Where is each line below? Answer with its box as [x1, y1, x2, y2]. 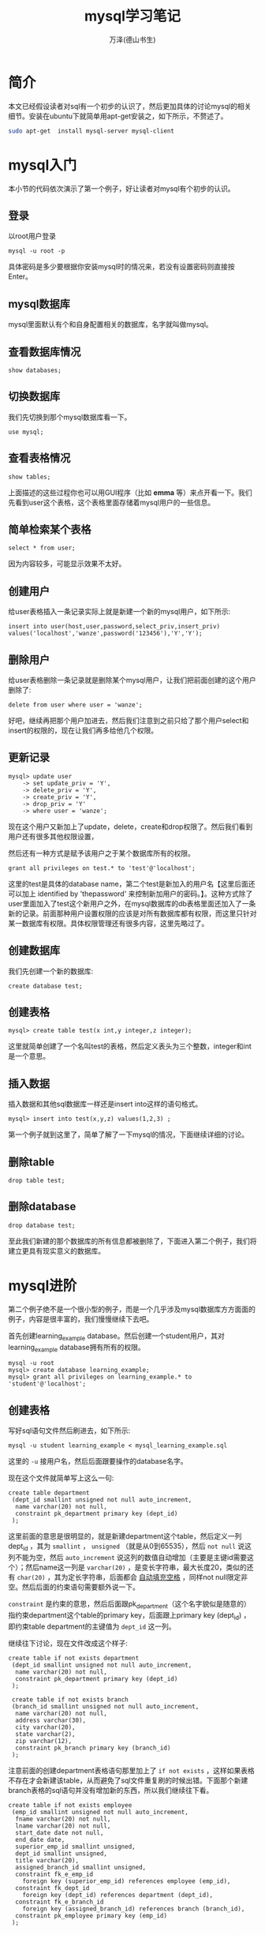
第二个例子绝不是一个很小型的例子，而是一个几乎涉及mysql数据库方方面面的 [8, 1304, 256, 1314]
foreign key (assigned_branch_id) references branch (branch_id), [22, 1904, 245, 1913]
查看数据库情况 [8, 345, 81, 358]
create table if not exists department [8, 1654, 140, 1662]
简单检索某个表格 [8, 523, 91, 536]
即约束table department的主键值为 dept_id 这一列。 [8, 1622, 176, 1631]
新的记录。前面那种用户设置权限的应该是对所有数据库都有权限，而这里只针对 [8, 909, 257, 918]
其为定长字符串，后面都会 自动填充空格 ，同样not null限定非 [54, 1573, 248, 1582]
